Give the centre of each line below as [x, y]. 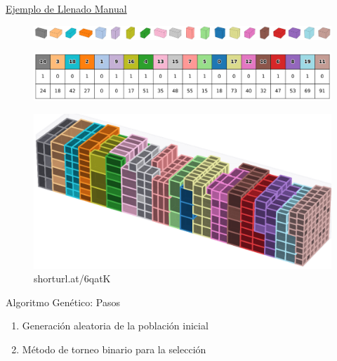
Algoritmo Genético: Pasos [63, 302]
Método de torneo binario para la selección [114, 349]
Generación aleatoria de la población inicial [115, 326]
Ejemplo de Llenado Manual [66, 8]
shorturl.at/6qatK [72, 278]
